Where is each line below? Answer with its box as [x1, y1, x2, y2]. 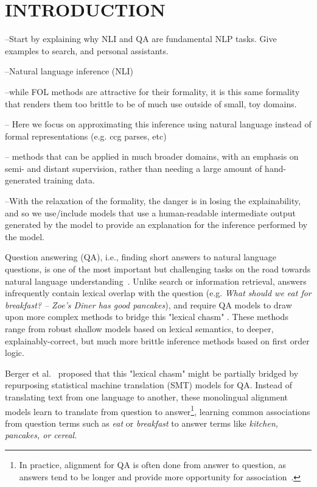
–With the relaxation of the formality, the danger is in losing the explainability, [5, 194, 301, 207]
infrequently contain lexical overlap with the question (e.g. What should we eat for [5, 286, 312, 299]
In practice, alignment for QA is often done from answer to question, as [19, 458, 287, 471]
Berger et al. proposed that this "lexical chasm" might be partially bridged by [5, 366, 299, 379]
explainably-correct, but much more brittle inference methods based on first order [5, 334, 310, 347]
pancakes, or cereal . [5, 428, 77, 441]
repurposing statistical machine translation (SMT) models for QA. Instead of [5, 379, 292, 391]
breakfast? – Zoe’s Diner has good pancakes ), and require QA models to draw [5, 298, 292, 311]
